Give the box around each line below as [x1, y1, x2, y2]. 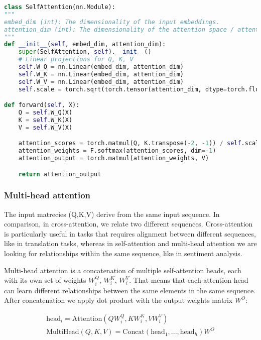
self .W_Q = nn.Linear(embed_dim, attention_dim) [18, 63, 184, 70]
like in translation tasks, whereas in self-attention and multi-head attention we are [4, 238, 257, 249]
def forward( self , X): [4, 101, 80, 109]
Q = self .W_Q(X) [18, 109, 73, 117]
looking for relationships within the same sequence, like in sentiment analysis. [4, 248, 242, 259]
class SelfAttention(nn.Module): [4, 4, 115, 11]
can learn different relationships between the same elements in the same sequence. [4, 285, 255, 295]
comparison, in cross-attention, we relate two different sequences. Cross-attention [4, 218, 253, 229]
